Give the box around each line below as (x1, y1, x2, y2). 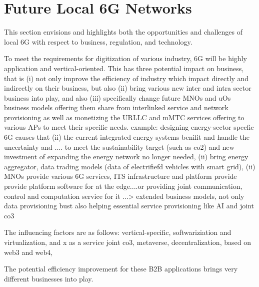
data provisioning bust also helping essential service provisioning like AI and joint (4, 200, 254, 211)
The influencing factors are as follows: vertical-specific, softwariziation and (4, 227, 231, 237)
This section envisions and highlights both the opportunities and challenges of (4, 27, 243, 37)
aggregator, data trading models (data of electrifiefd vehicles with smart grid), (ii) (4, 161, 255, 171)
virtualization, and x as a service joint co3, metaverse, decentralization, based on (4, 237, 251, 247)
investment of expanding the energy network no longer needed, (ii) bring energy (4, 151, 248, 162)
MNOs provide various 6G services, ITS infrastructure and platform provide (4, 171, 237, 181)
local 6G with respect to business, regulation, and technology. (4, 36, 192, 47)
